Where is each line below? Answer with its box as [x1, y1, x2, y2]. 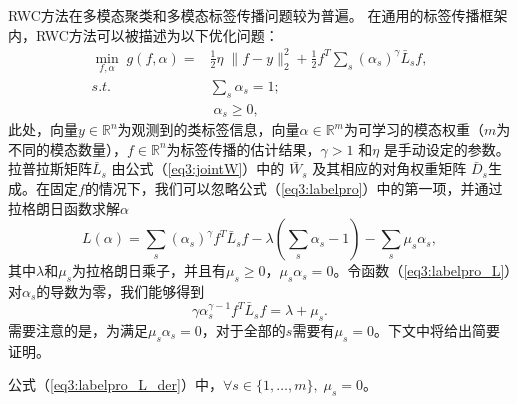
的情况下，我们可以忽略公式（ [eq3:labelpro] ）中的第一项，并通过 [84, 178, 503, 199]
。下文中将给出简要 [373, 319, 500, 340]
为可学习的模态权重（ [344, 119, 484, 140]
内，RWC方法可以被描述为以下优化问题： [8, 24, 279, 45]
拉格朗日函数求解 [8, 197, 120, 218]
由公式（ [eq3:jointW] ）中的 [111, 158, 285, 179]
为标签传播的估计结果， [166, 138, 321, 159]
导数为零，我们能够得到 [50, 281, 205, 302]
